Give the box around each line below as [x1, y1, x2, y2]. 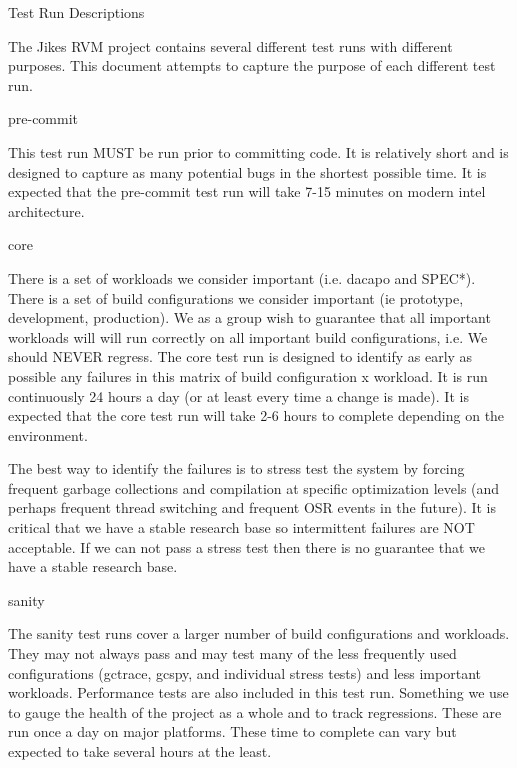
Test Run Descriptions [8, 2, 145, 22]
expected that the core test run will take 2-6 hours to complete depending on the [8, 405, 505, 426]
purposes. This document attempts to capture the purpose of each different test [8, 55, 496, 76]
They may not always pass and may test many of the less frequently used [8, 643, 457, 664]
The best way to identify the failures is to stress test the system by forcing [8, 458, 465, 479]
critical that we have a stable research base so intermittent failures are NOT [8, 517, 475, 538]
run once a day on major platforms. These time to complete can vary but [8, 721, 457, 742]
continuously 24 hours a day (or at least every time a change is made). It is [8, 385, 469, 406]
